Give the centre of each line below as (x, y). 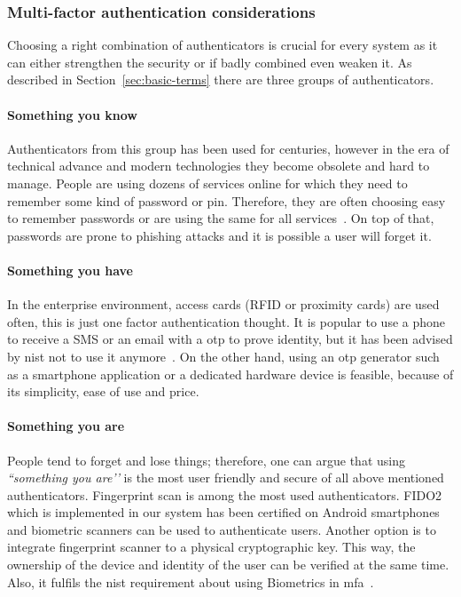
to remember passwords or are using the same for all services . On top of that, (221, 218)
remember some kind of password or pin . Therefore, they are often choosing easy (227, 200)
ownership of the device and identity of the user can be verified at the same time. (228, 565)
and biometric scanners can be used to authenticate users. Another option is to (222, 529)
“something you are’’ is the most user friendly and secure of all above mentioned (226, 478)
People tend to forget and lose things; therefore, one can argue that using (206, 460)
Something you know (72, 114)
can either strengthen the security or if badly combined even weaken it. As (210, 62)
